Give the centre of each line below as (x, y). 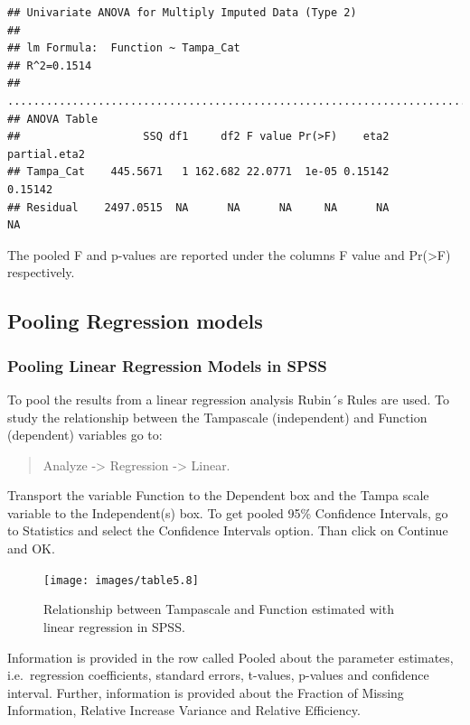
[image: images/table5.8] (121, 580)
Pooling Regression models (135, 321)
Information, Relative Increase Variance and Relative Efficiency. (184, 710)
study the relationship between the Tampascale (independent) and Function (217, 417)
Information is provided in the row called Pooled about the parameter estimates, (230, 657)
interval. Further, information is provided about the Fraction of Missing (206, 692)
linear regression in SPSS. (114, 626)
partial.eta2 (46, 154)
